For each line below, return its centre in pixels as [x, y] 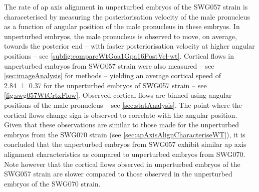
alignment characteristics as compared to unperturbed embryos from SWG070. [125, 154]
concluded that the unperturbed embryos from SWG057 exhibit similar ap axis [125, 144]
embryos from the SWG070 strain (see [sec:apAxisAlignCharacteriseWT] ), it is [125, 134]
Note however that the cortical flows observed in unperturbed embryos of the [122, 164]
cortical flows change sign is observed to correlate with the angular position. [121, 115]
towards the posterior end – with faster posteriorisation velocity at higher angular [129, 46]
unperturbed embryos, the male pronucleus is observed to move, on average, [120, 36]
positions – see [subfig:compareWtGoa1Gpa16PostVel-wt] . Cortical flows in [119, 55]
